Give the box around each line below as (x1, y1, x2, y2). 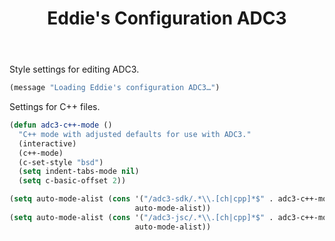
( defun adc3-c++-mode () (9, 120, 113, 131)
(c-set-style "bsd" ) (18, 157, 104, 167)
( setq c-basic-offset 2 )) (18, 176, 127, 186)
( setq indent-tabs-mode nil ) (18, 167, 140, 177)
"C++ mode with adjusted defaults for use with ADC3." (18, 129, 252, 139)
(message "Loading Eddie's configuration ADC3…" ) (9, 83, 221, 93)
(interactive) (18, 138, 77, 149)
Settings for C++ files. (9, 101, 101, 113)
